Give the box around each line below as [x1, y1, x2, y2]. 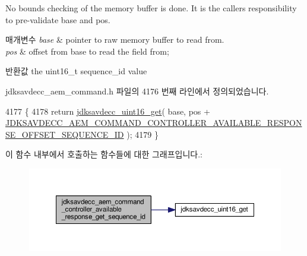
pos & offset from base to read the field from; [5, 45, 169, 57]
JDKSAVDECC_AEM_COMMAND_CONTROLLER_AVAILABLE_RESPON [5, 116, 302, 129]
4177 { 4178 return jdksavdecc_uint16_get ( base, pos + [5, 105, 210, 117]
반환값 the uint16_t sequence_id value [5, 65, 147, 77]
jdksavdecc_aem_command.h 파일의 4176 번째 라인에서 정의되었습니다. [5, 84, 269, 97]
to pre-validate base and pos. [5, 13, 110, 26]
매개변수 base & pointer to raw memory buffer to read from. [5, 33, 224, 46]
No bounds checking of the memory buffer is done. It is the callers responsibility [5, 2, 297, 14]
